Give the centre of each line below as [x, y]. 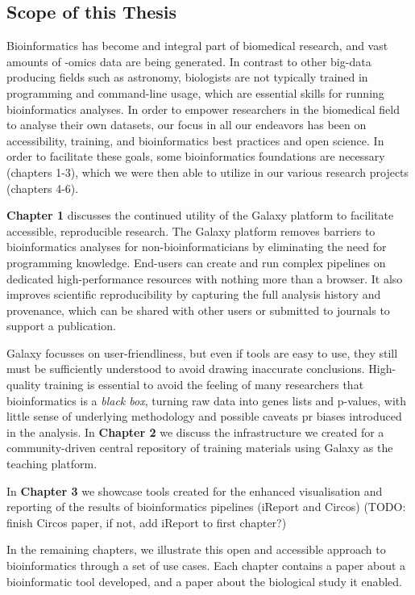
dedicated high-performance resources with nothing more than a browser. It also [205, 278]
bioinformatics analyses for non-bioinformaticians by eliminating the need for [197, 247]
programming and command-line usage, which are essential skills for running [195, 92]
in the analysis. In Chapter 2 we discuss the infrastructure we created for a [195, 432]
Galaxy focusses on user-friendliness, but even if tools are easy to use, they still [202, 352]
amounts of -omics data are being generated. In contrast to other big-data [189, 61]
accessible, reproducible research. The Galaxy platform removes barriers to [191, 230]
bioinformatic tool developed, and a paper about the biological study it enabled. [205, 581]
